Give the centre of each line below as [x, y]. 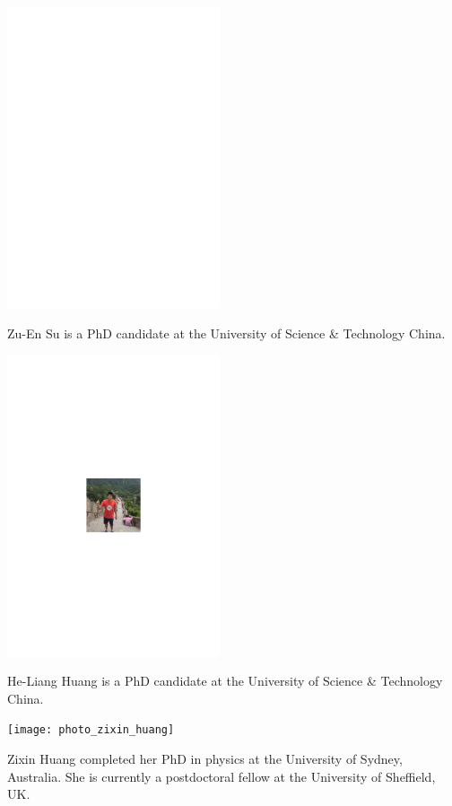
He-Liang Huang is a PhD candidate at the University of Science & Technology [225, 681]
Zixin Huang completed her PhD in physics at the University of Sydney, [205, 758]
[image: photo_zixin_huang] [91, 730]
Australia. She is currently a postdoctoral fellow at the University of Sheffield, [222, 776]
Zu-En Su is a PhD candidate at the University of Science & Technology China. [226, 333]
